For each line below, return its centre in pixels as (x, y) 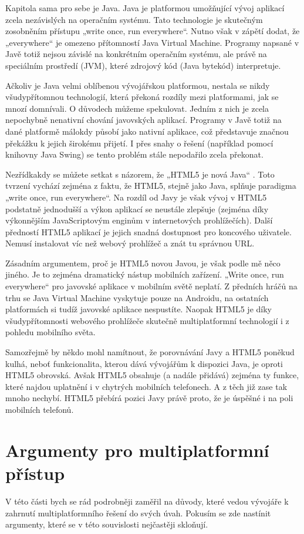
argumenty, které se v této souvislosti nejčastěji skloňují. (107, 524)
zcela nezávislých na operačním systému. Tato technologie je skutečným (134, 19)
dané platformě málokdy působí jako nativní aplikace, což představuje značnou (147, 131)
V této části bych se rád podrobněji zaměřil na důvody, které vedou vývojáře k (147, 501)
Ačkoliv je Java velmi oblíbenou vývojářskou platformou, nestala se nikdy (138, 85)
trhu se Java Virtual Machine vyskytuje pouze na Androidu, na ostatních (137, 297)
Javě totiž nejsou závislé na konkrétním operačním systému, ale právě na (136, 54)
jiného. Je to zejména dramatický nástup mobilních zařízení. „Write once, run (145, 274)
